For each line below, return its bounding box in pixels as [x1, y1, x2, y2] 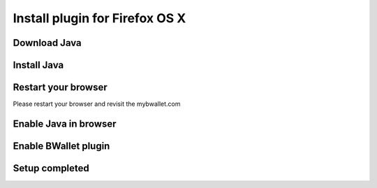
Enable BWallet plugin [13, 140, 110, 152]
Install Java [13, 59, 64, 71]
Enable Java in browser [13, 118, 117, 130]
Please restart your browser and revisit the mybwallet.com [13, 100, 181, 108]
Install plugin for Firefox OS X [13, 10, 186, 26]
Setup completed [13, 162, 90, 174]
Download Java [13, 37, 82, 49]
